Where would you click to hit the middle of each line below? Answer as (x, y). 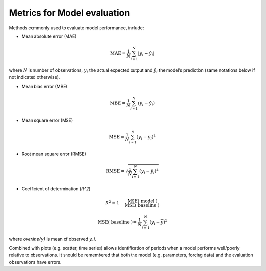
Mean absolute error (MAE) (49, 36)
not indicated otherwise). (34, 77)
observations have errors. (35, 262)
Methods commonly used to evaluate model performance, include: (77, 28)
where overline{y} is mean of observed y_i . (52, 239)
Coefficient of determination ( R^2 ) (56, 188)
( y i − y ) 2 (158, 222)
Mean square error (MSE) (47, 120)
